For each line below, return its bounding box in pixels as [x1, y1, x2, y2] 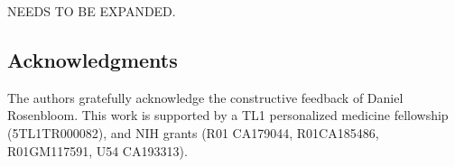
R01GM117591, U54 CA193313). [7, 141, 188, 160]
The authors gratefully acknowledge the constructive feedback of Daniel [7, 88, 404, 107]
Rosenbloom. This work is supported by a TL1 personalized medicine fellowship [7, 106, 449, 125]
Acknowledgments [7, 45, 178, 73]
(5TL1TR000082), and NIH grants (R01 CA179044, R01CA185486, [7, 123, 379, 142]
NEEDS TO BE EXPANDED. [7, 2, 176, 20]
